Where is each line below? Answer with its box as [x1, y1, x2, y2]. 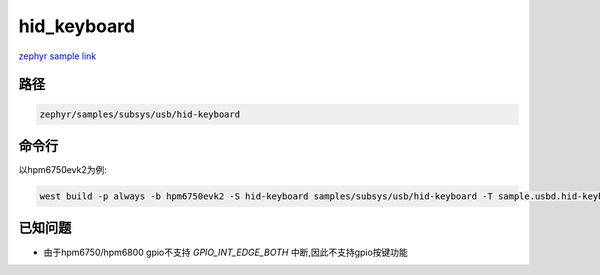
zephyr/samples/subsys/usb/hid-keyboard [39, 108, 240, 120]
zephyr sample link [18, 50, 97, 62]
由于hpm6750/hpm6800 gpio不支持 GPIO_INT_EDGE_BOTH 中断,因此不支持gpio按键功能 [43, 246, 409, 258]
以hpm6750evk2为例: [18, 164, 107, 176]
